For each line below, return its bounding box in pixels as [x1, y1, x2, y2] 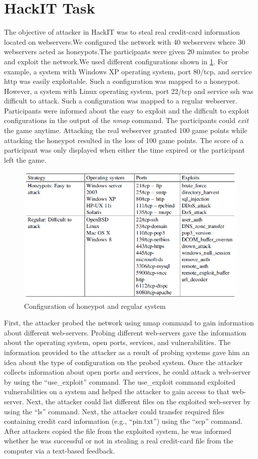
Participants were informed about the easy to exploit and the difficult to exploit [4, 105, 249, 116]
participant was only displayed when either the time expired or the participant [4, 145, 245, 155]
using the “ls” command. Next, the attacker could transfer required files [4, 406, 224, 416]
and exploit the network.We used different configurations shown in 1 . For [4, 56, 228, 66]
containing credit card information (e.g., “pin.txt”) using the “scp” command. [4, 416, 242, 426]
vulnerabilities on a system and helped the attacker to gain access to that [4, 386, 229, 397]
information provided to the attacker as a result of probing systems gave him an [4, 347, 250, 358]
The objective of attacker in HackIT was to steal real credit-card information [4, 27, 240, 37]
